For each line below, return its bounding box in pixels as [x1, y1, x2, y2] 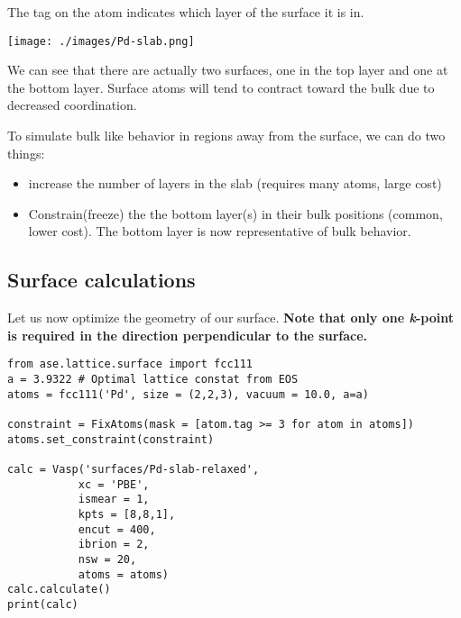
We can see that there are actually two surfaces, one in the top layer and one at [7, 60, 448, 79]
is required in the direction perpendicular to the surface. [7, 325, 368, 344]
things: [7, 143, 45, 162]
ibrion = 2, [78, 538, 150, 551]
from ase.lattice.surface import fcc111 [7, 358, 254, 371]
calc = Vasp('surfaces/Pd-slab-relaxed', [7, 462, 260, 476]
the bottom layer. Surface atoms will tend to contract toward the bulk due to [7, 77, 435, 96]
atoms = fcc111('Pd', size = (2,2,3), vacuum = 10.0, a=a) [7, 387, 369, 401]
